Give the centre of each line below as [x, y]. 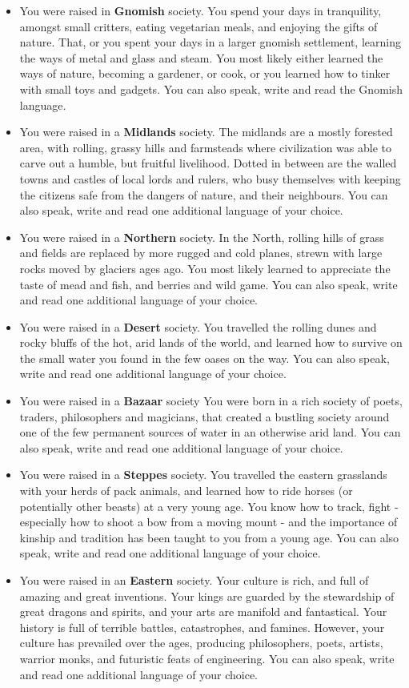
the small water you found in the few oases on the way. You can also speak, [204, 358]
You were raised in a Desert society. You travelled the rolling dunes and [198, 326]
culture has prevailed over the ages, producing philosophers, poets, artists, [201, 643]
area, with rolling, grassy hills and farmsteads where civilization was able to [206, 147]
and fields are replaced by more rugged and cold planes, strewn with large [201, 253]
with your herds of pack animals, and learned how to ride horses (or [186, 491]
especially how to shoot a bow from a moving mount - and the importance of [209, 522]
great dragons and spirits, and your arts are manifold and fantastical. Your [203, 612]
